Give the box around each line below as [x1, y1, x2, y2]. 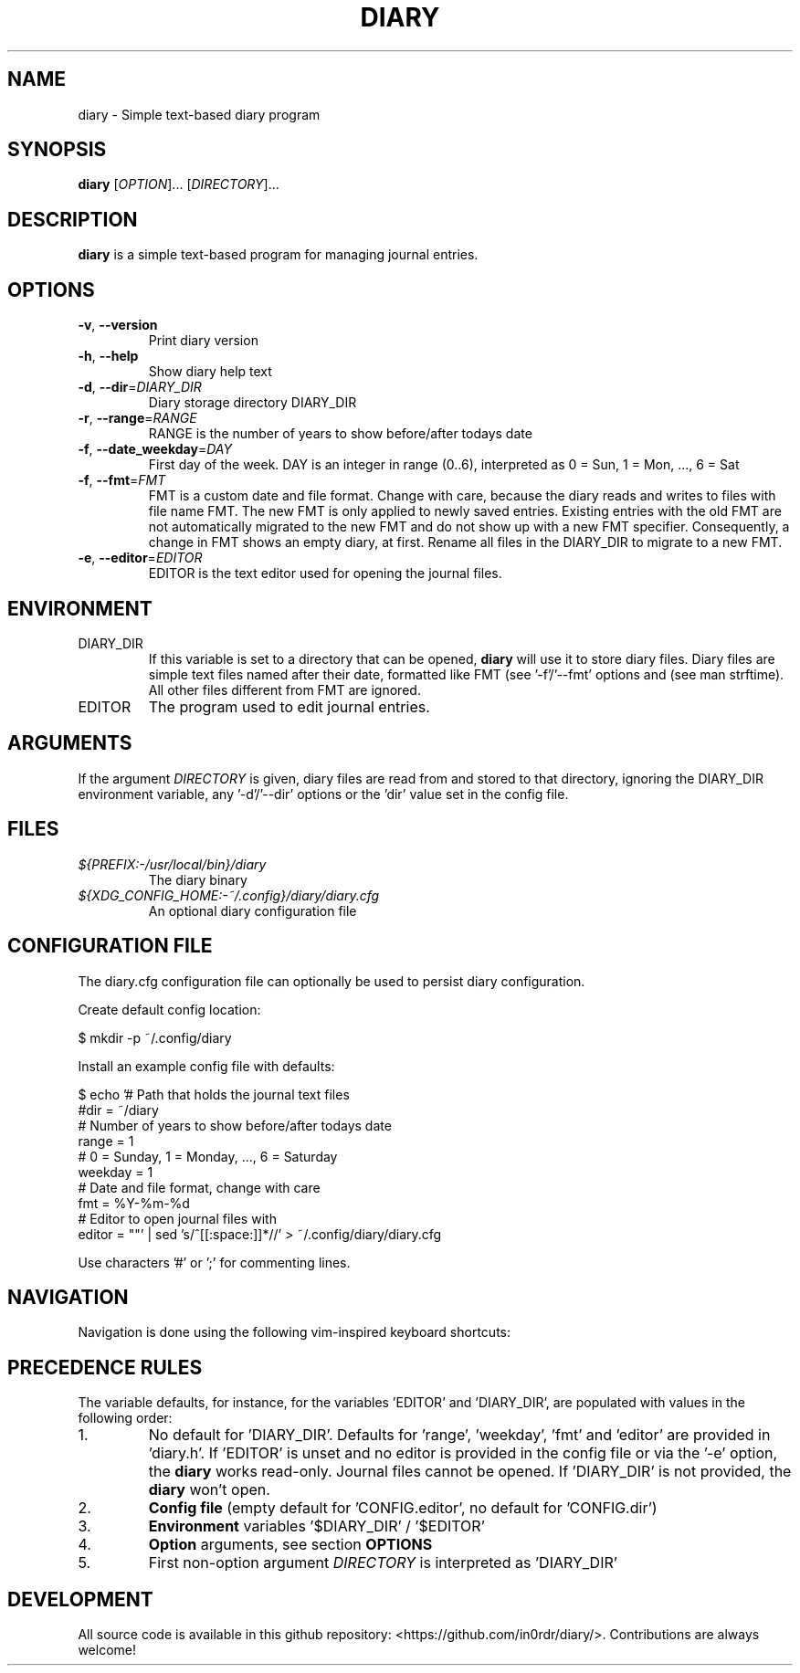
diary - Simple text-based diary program [78, 106, 321, 122]
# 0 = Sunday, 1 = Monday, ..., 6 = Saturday [78, 1148, 338, 1164]
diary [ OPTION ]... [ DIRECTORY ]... [78, 176, 279, 193]
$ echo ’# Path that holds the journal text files [78, 1086, 350, 1102]
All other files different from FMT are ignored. [148, 681, 421, 698]
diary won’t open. [148, 1480, 270, 1499]
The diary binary [148, 871, 247, 888]
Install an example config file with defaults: [78, 1057, 335, 1074]
